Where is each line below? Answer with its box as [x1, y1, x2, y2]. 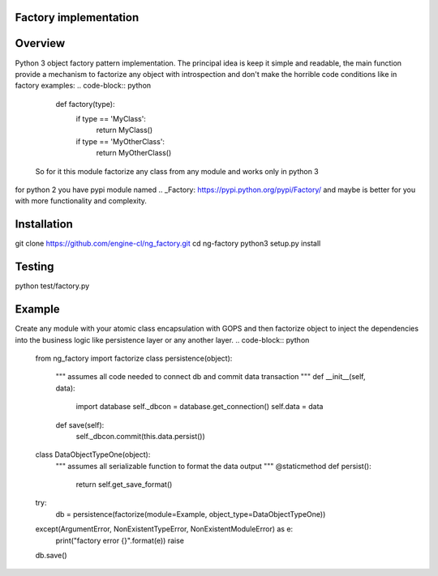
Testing [15, 260, 54, 274]
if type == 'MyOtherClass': [75, 136, 165, 146]
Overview [15, 36, 66, 50]
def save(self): [55, 420, 105, 429]
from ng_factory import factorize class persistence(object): [35, 353, 233, 363]
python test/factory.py [15, 281, 90, 291]
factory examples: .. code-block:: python [15, 81, 152, 91]
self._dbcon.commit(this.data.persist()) [75, 431, 206, 441]
